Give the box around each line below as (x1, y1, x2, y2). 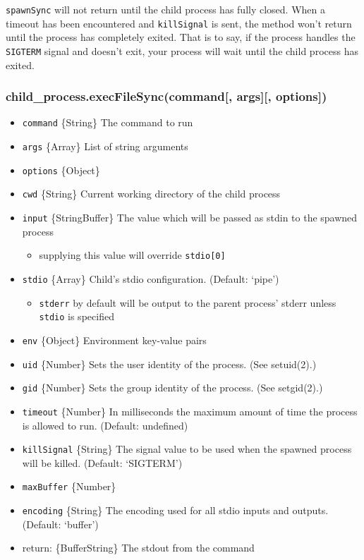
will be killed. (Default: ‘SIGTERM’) (22, 455, 183, 470)
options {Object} (22, 162, 100, 177)
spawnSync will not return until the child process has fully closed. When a (6, 2, 325, 16)
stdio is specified (39, 309, 114, 324)
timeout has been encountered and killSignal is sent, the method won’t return (6, 16, 352, 30)
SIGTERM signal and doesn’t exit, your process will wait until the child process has (6, 43, 358, 58)
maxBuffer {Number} (22, 479, 116, 494)
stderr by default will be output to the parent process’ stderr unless (39, 295, 336, 310)
